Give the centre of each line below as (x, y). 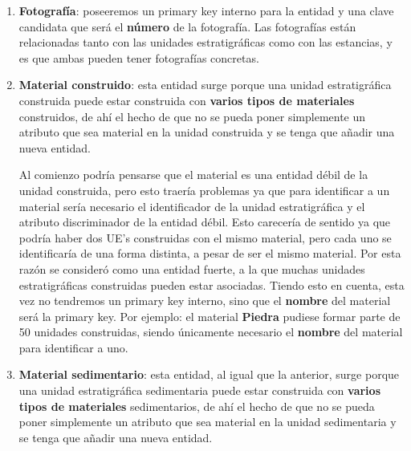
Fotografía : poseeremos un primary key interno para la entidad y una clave (206, 10)
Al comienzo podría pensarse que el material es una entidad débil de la (193, 175)
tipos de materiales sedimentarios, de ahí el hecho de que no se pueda (197, 406)
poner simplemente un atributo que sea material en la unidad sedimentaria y (208, 422)
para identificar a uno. (73, 347)
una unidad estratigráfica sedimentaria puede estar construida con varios (199, 390)
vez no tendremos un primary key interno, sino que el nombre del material (205, 301)
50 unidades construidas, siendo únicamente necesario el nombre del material (211, 332)
